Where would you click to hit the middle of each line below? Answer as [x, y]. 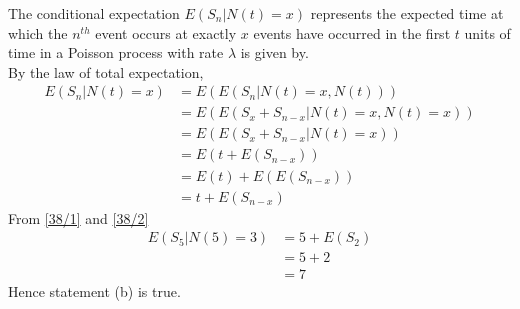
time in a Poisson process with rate [116, 52]
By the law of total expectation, [106, 71]
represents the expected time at [407, 13]
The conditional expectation [94, 13]
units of [487, 32]
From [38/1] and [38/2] [78, 217]
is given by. [274, 52]
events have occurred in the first [352, 32]
